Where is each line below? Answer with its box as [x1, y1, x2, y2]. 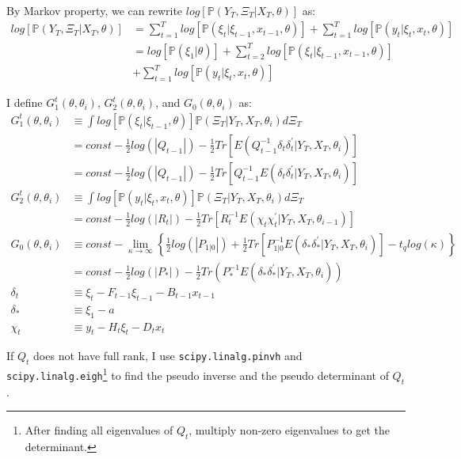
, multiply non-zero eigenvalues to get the [189, 422, 390, 438]
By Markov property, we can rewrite [6, 2, 183, 18]
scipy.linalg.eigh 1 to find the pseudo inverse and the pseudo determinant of [6, 365, 389, 383]
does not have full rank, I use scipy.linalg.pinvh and [33, 347, 303, 364]
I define [6, 94, 43, 111]
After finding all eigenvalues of [25, 422, 173, 438]
